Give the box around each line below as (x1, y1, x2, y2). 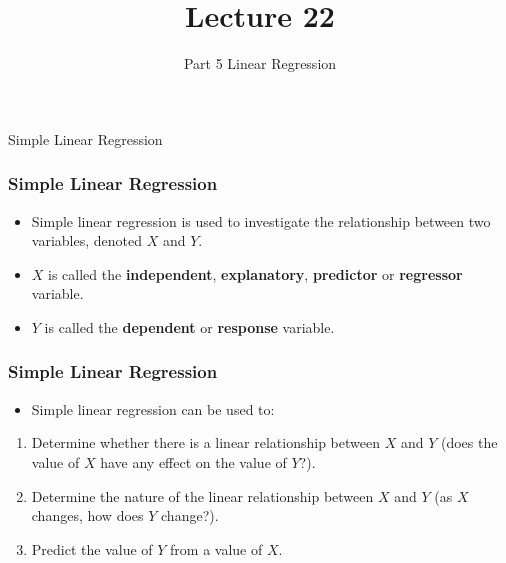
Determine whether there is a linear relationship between (31, 432, 380, 453)
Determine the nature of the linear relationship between (31, 485, 374, 506)
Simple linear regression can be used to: (31, 398, 275, 419)
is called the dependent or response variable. (44, 316, 335, 337)
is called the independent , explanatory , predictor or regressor (48, 263, 463, 284)
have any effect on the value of (100, 451, 287, 472)
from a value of (170, 538, 263, 559)
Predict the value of (31, 538, 153, 559)
